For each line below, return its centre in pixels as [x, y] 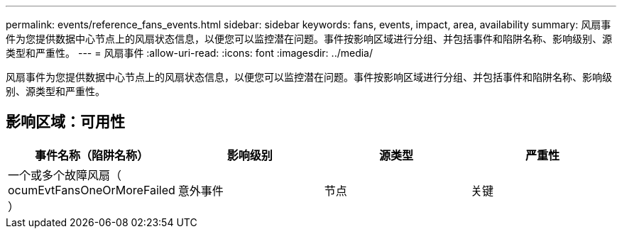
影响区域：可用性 [65, 122]
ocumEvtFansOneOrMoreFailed [92, 190]
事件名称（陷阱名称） [91, 155]
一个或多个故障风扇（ [65, 175]
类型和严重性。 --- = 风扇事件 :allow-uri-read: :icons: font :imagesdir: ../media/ [190, 53]
